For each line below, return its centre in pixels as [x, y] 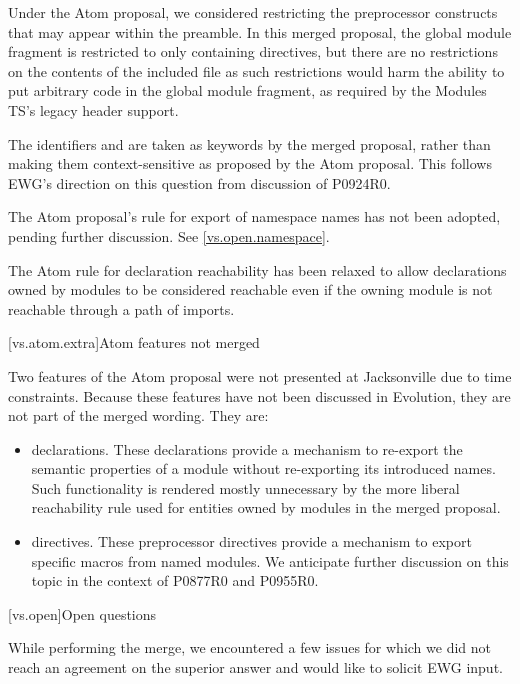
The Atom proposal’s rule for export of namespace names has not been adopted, [254, 216]
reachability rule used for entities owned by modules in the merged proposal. [266, 507]
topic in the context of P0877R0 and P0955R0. [175, 580]
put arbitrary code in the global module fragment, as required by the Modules [247, 90]
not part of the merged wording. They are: [138, 415]
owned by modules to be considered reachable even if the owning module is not [250, 289]
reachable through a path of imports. [121, 308]
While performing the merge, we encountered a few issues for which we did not [249, 647]
